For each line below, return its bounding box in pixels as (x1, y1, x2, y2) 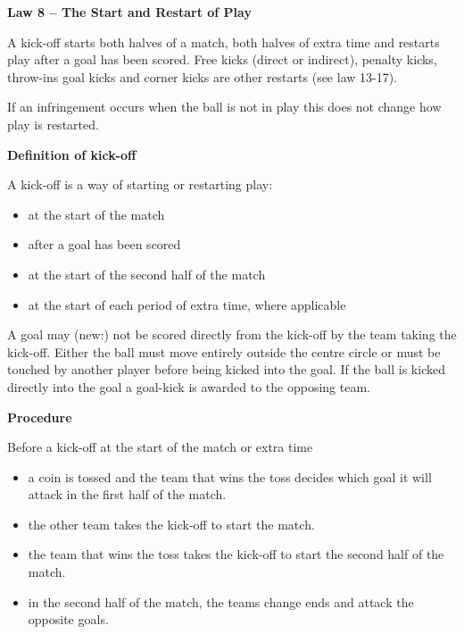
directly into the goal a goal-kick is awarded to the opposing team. (7, 377, 370, 396)
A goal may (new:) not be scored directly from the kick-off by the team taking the (7, 325, 457, 344)
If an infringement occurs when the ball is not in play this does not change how (7, 97, 442, 116)
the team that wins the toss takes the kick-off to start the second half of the (28, 545, 444, 563)
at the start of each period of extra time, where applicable (28, 295, 346, 313)
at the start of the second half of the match (28, 264, 266, 283)
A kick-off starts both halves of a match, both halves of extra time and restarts (7, 32, 440, 51)
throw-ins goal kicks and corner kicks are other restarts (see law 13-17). (7, 67, 398, 86)
